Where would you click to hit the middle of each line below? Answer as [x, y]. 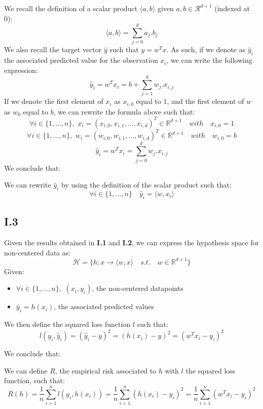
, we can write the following [209, 60]
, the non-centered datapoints [138, 288]
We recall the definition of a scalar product [71, 8]
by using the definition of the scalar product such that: [146, 185]
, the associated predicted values [104, 306]
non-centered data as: [37, 252]
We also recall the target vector [53, 49]
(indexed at [232, 8]
